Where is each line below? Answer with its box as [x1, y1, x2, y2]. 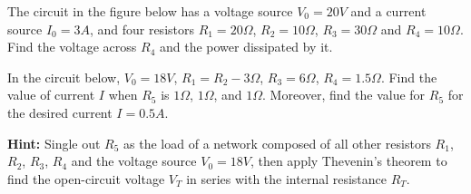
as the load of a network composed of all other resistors [123, 133, 431, 152]
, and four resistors [89, 19, 194, 38]
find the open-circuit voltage [7, 169, 165, 188]
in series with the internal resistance [186, 169, 388, 188]
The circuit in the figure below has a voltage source [7, 2, 293, 20]
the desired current [7, 102, 113, 121]
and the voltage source [71, 151, 197, 170]
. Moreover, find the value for [262, 85, 426, 104]
